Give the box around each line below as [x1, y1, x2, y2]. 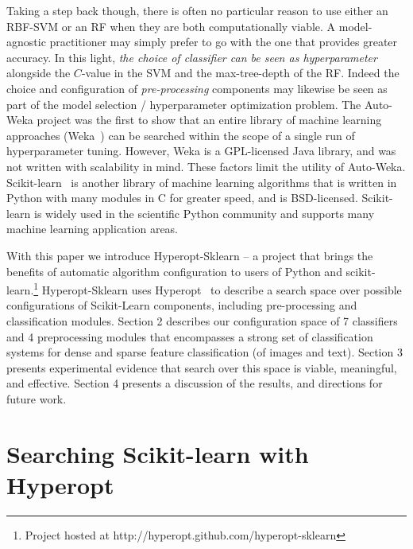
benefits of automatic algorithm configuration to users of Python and [6, 263, 342, 279]
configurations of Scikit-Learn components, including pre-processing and [6, 297, 357, 313]
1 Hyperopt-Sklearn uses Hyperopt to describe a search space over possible [33, 279, 402, 298]
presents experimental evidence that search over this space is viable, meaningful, [6, 359, 397, 376]
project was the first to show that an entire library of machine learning [37, 111, 382, 128]
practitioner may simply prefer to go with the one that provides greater [49, 33, 398, 50]
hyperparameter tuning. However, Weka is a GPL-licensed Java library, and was [6, 142, 396, 159]
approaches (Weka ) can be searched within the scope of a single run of [6, 127, 355, 143]
